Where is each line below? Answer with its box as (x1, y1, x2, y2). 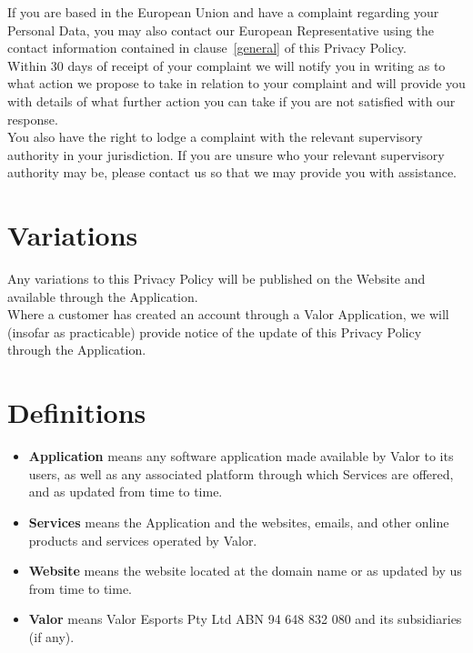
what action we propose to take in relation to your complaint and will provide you (7, 74, 466, 93)
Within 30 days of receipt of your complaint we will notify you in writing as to (7, 55, 446, 75)
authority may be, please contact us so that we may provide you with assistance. (7, 163, 457, 182)
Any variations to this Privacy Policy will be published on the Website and (7, 269, 426, 288)
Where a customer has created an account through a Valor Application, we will (7, 305, 449, 324)
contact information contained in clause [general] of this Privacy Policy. (7, 38, 407, 57)
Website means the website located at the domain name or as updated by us (28, 561, 462, 580)
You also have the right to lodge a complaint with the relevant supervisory (7, 127, 423, 146)
